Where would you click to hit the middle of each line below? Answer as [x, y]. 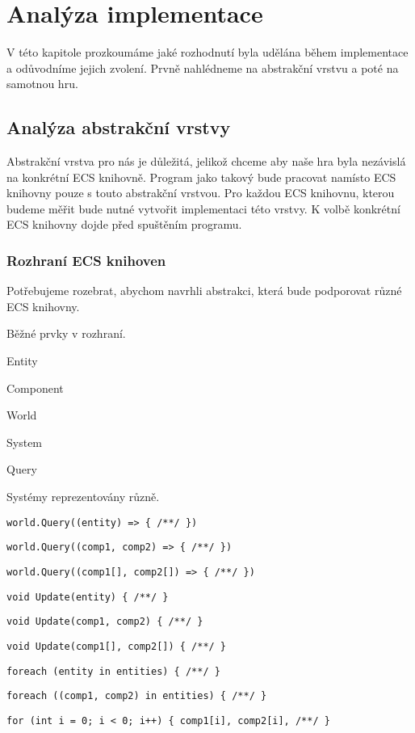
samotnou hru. [42, 84]
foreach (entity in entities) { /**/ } [113, 671]
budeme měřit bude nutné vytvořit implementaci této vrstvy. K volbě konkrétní [203, 208]
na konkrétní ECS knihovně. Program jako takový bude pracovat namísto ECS [201, 177]
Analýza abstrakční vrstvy [119, 127]
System [25, 442]
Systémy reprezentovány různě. [83, 497]
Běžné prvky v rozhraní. [66, 333]
